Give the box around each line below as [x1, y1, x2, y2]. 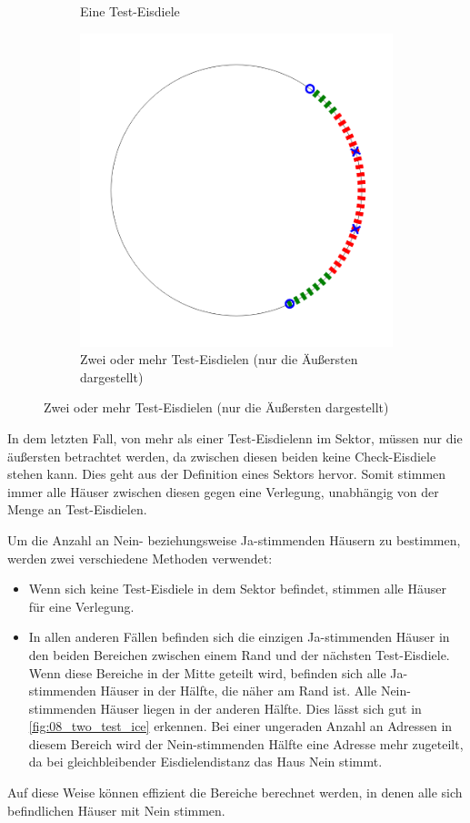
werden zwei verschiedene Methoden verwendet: [7, 548, 273, 567]
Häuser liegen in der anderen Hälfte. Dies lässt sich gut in [100, 698, 422, 717]
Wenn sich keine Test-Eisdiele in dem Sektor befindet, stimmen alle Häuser [28, 579, 446, 598]
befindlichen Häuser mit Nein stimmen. [7, 800, 225, 819]
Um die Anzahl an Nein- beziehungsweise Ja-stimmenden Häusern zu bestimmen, [7, 530, 461, 549]
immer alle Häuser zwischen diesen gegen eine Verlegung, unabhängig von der [7, 482, 439, 501]
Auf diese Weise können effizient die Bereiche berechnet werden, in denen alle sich [7, 783, 463, 802]
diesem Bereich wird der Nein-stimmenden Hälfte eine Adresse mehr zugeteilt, [28, 734, 464, 753]
